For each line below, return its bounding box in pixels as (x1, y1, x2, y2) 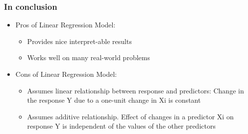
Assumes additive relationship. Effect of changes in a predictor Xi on (27, 111, 234, 121)
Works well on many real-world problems (27, 52, 150, 63)
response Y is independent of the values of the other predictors (27, 121, 216, 131)
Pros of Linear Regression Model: (15, 20, 116, 30)
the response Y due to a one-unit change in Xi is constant (27, 95, 201, 105)
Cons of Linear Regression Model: (15, 69, 117, 79)
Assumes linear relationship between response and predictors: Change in (27, 85, 244, 95)
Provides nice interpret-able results (27, 36, 132, 46)
